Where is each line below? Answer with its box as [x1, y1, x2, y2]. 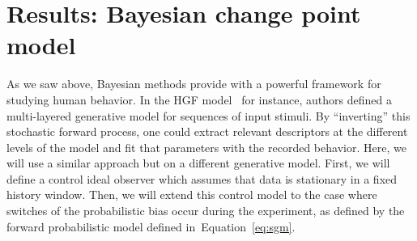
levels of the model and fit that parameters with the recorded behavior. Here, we [6, 138, 406, 155]
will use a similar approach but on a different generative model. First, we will [6, 154, 390, 171]
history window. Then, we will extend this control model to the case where [6, 186, 377, 203]
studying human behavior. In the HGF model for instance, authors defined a [6, 91, 392, 108]
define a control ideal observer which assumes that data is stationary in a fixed [6, 170, 398, 187]
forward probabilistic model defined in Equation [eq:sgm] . [6, 218, 296, 235]
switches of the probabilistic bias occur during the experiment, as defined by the [6, 202, 405, 219]
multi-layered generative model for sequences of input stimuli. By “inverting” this [6, 107, 411, 124]
